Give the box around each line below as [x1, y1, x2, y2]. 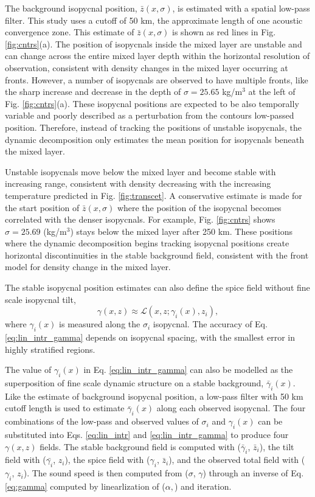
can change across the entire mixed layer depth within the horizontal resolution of [5, 49, 310, 62]
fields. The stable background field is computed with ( [40, 440, 241, 453]
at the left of [248, 85, 296, 98]
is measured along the [59, 318, 140, 330]
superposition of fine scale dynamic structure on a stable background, [5, 377, 264, 389]
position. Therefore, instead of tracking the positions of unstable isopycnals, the [5, 120, 302, 133]
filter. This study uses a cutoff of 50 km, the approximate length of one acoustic [5, 13, 303, 26]
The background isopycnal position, [5, 2, 137, 14]
